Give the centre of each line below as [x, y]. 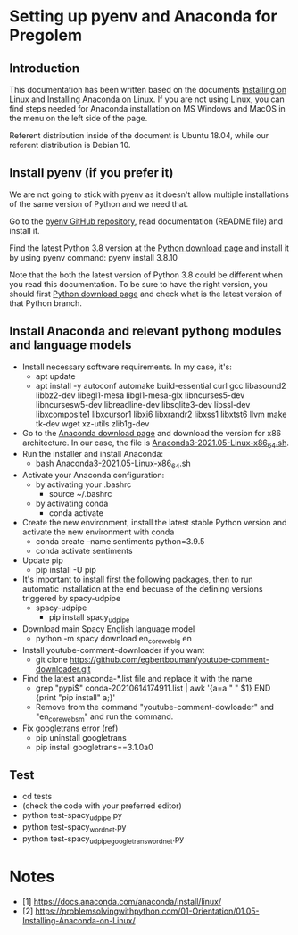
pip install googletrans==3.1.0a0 [94, 747]
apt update [55, 376]
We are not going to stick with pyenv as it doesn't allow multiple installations [149, 194]
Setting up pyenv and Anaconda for [144, 17]
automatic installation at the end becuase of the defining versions [142, 589]
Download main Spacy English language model [108, 629]
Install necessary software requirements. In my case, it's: [127, 367]
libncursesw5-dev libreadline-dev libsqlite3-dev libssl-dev [143, 404]
